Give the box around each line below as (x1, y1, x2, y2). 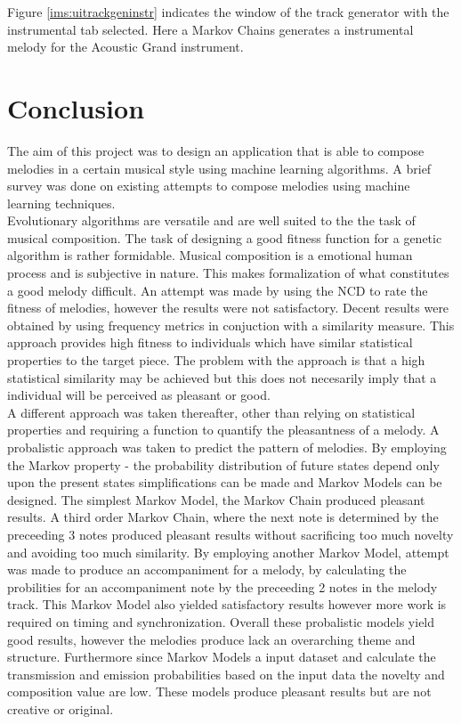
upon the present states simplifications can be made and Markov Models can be (7, 473, 442, 492)
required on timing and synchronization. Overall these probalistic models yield (7, 612, 435, 630)
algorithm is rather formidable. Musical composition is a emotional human (7, 246, 413, 264)
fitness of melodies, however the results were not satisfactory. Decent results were (7, 298, 449, 317)
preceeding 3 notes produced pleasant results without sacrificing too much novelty (7, 525, 454, 543)
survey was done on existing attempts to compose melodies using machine (7, 176, 410, 195)
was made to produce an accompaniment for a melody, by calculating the (7, 560, 407, 579)
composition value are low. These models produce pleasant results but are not (7, 682, 432, 701)
